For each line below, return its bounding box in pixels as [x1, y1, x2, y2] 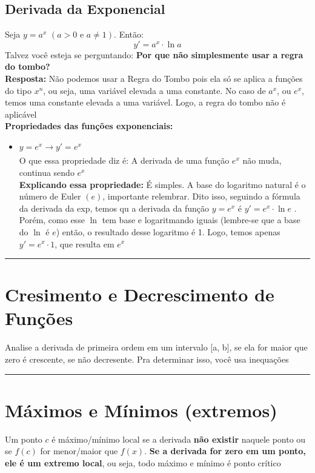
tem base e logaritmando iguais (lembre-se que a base [102, 213, 300, 226]
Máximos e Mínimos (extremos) [5, 397, 277, 422]
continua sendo [19, 166, 75, 178]
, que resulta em [55, 237, 114, 250]
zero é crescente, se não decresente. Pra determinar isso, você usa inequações [5, 353, 289, 365]
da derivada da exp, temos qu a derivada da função [19, 201, 210, 214]
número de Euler [19, 190, 81, 203]
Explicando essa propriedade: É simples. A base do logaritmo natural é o [19, 178, 306, 190]
